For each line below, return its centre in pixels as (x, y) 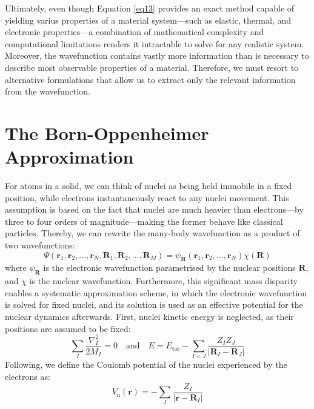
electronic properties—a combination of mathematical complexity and (135, 32)
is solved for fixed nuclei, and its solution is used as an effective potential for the (154, 304)
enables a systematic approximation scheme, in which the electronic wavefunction (156, 292)
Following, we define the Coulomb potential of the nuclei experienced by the (146, 364)
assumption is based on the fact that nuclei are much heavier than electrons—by (154, 209)
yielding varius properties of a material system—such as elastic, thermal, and (148, 20)
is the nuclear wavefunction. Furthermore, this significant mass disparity (163, 281)
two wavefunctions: (40, 245)
